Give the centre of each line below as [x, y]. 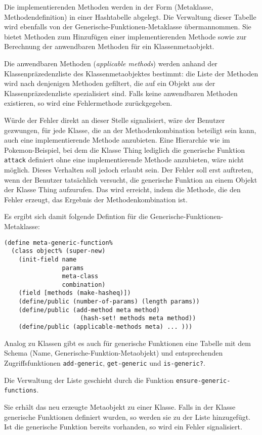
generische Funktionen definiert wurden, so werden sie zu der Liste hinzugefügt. [127, 417]
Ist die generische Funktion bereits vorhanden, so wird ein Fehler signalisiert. [123, 427]
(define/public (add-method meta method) [89, 310]
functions [20, 391]
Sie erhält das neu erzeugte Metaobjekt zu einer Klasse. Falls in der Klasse [120, 406]
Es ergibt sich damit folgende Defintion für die [76, 216]
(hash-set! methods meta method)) [138, 318]
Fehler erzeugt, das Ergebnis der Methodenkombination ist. [96, 199]
